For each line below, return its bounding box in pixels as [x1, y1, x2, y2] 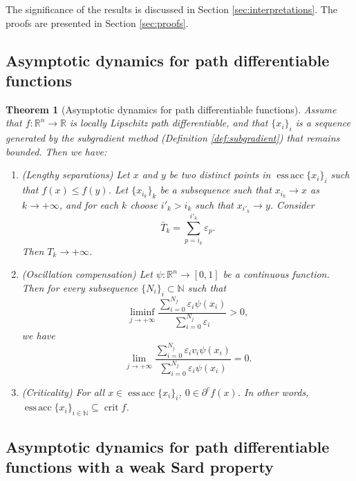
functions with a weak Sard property [6, 455, 274, 477]
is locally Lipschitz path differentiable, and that [70, 115, 268, 130]
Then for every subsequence [21, 280, 138, 294]
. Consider [270, 197, 315, 211]
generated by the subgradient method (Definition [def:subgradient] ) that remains [6, 131, 340, 145]
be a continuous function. [223, 267, 330, 281]
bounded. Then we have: [6, 144, 107, 158]
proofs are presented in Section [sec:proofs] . [6, 15, 189, 30]
